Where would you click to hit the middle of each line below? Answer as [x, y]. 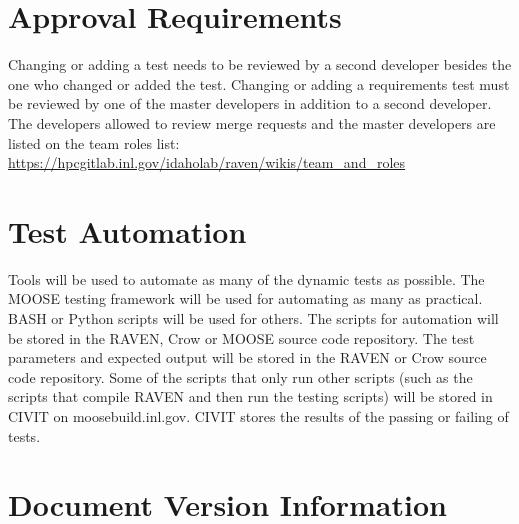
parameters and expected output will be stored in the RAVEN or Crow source [247, 357]
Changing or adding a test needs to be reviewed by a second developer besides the [260, 64]
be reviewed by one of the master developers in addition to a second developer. [250, 103]
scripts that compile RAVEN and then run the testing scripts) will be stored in [250, 396]
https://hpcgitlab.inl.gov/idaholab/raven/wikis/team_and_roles [207, 162]
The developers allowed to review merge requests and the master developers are [252, 122]
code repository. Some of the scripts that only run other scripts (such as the [240, 376]
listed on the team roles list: [94, 142]
